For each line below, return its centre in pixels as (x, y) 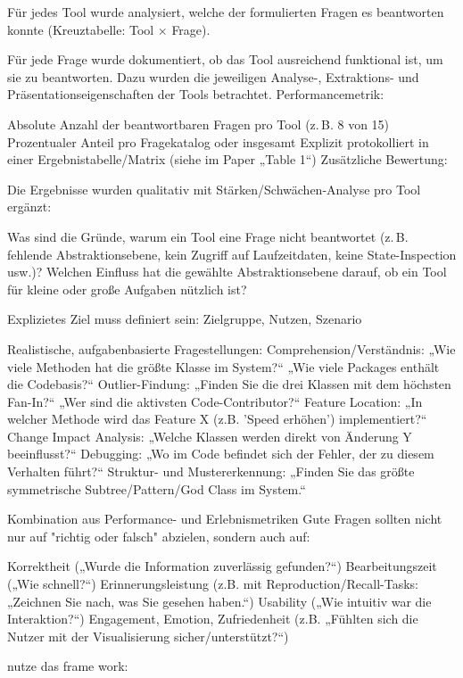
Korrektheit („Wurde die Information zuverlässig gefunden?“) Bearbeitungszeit (222, 566)
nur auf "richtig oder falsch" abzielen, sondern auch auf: (159, 536)
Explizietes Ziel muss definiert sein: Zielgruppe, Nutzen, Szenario (185, 319)
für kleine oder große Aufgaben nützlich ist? (127, 289)
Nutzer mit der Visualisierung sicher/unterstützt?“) (148, 636)
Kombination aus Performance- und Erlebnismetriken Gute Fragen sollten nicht (225, 519)
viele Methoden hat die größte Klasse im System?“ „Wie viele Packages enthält (223, 366)
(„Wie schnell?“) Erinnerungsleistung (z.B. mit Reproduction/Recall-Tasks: (213, 584)
